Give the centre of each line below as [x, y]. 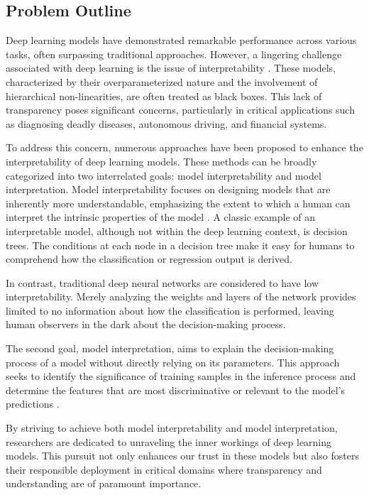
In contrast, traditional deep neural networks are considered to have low [163, 282]
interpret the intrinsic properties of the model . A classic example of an [161, 217]
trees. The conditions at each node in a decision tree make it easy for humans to [180, 245]
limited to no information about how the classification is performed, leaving [170, 310]
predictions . [33, 404]
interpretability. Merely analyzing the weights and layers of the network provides [181, 297]
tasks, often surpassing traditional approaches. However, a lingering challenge [174, 54]
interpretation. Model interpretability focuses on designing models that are [168, 189]
